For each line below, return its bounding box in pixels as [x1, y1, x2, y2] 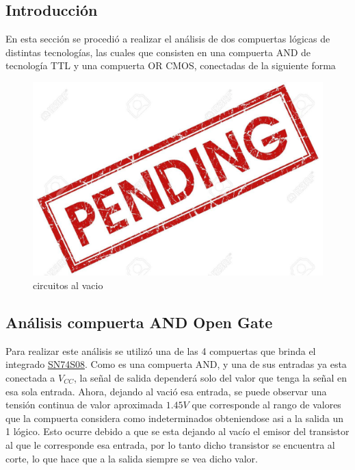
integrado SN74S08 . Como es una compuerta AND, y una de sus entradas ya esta [5, 357, 347, 371]
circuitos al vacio [33, 277, 103, 292]
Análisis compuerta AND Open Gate [5, 311, 273, 332]
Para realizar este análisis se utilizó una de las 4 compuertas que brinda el [5, 343, 316, 358]
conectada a [5, 370, 55, 384]
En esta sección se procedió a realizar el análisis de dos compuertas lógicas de [5, 32, 330, 46]
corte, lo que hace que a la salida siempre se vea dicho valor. [5, 451, 258, 465]
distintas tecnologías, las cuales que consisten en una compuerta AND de [5, 45, 311, 59]
